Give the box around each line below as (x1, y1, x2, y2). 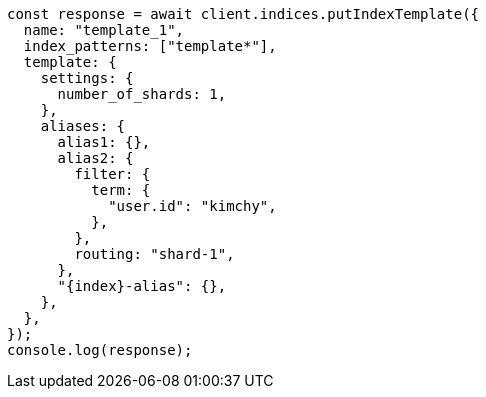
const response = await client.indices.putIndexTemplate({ (7, 6, 480, 22)
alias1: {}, (57, 134, 151, 150)
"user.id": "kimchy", (108, 198, 277, 214)
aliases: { (40, 118, 126, 134)
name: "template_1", (23, 22, 185, 38)
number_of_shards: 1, (57, 86, 227, 102)
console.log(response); (7, 342, 193, 358)
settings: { (40, 70, 134, 86)
